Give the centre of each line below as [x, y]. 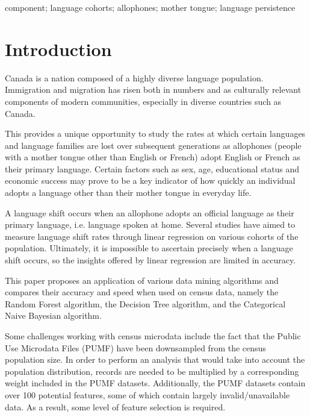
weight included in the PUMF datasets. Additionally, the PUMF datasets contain [155, 383]
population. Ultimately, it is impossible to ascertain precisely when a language [149, 248]
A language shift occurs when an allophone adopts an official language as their [150, 212]
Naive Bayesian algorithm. [53, 315]
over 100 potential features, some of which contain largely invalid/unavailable [147, 394]
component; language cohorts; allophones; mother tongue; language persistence [150, 7]
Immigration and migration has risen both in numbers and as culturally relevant [153, 89]
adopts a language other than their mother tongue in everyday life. [128, 193]
